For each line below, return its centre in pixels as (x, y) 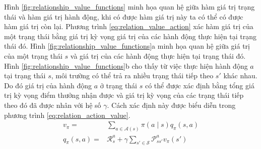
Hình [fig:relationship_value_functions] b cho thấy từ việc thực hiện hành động (126, 65)
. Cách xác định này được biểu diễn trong (171, 105)
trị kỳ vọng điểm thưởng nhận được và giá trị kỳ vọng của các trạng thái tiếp (124, 95)
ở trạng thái (118, 85)
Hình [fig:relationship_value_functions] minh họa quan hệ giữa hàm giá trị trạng (129, 7)
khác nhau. (240, 76)
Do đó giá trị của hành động (48, 85)
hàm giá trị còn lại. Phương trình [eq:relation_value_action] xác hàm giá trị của (129, 26)
